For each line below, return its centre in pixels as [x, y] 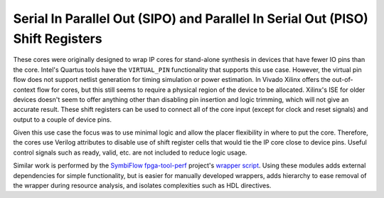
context [24, 90]
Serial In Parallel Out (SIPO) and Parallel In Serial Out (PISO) [191, 19]
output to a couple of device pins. [62, 119]
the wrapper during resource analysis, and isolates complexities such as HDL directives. [142, 186]
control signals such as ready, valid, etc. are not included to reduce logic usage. [130, 152]
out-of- [342, 80]
